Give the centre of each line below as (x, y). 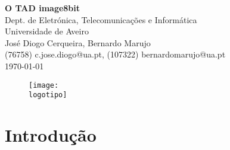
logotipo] (48, 95)
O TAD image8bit (43, 8)
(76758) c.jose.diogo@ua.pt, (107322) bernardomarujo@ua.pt (115, 54)
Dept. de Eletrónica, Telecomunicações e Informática (101, 19)
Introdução (51, 135)
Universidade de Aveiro (47, 31)
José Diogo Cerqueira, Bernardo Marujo (78, 42)
